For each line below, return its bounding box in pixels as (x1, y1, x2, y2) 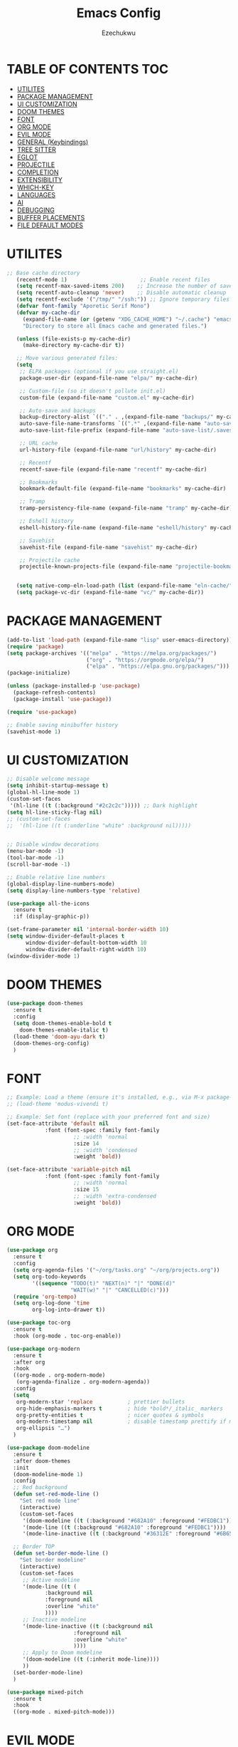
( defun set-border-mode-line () (13, 1550, 109, 1557)
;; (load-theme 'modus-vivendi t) (6, 1101, 109, 1108)
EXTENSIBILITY (16, 175, 63, 184)
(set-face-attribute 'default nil (6, 1120, 109, 1127)
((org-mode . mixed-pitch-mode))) (13, 1709, 115, 1716)
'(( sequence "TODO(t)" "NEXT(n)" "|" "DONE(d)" (32, 1280, 175, 1287)
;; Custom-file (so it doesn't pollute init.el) (19, 387, 166, 395)
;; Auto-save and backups (19, 407, 97, 414)
